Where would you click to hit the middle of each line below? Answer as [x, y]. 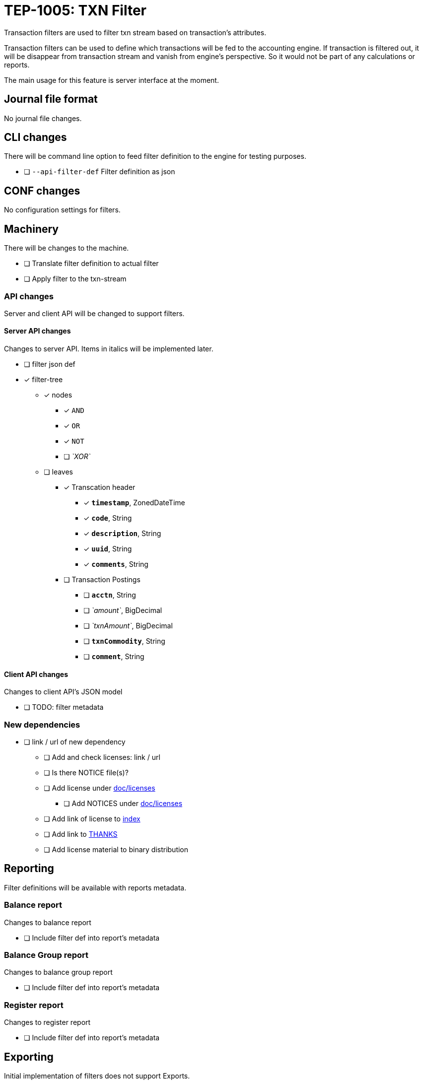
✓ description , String [122, 534]
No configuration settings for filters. [62, 210]
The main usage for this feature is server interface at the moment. [111, 80]
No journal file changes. [43, 118]
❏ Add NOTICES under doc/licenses [123, 804]
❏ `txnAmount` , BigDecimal [128, 626]
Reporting [29, 869]
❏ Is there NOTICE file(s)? [86, 773]
